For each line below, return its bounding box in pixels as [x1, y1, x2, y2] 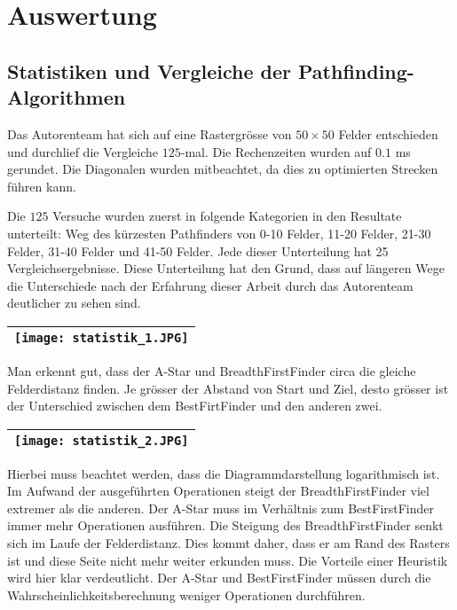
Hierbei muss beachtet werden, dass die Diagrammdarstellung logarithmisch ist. [7, 464, 440, 482]
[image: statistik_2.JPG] [14, 433, 189, 448]
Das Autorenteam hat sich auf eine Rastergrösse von [7, 124, 292, 143]
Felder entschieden [338, 124, 438, 143]
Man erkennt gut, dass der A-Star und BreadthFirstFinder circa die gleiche [7, 361, 416, 379]
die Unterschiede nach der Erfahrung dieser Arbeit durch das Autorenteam [7, 276, 414, 294]
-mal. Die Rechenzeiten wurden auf [180, 142, 372, 160]
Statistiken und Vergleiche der [7, 57, 291, 84]
